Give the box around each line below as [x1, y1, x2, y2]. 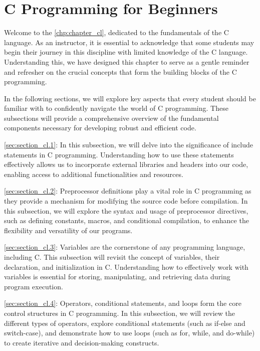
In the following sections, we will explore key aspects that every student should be [4, 93, 256, 103]
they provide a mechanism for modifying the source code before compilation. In [4, 196, 248, 206]
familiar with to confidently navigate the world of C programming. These [4, 103, 228, 113]
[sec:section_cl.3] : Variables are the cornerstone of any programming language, [4, 242, 245, 252]
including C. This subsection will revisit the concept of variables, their [4, 252, 220, 262]
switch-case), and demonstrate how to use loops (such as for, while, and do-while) [4, 327, 255, 338]
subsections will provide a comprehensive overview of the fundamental [4, 112, 219, 123]
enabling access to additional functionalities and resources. [4, 168, 183, 179]
